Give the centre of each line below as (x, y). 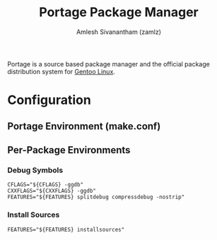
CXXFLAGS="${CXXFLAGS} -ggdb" (52, 191)
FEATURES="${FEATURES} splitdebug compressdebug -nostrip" (96, 197)
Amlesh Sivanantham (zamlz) (119, 32)
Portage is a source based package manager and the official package (108, 64)
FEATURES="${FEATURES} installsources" (66, 229)
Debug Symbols (35, 170)
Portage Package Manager (119, 12)
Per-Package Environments (69, 150)
